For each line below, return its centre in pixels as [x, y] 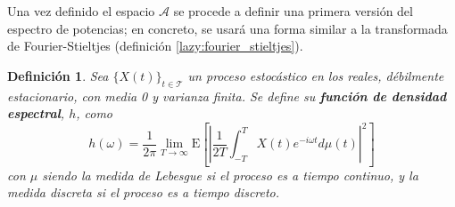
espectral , [36, 113]
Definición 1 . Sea [58, 75]
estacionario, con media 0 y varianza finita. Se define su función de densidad [227, 96]
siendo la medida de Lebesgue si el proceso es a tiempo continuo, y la [230, 175]
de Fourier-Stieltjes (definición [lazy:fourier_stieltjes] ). [155, 46]
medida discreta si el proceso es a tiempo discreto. [144, 192]
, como [94, 113]
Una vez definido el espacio [81, 11]
